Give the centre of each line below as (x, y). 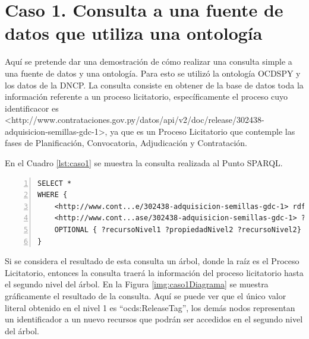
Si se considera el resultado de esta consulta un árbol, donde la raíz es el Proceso (152, 261)
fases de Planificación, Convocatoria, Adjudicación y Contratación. (126, 143)
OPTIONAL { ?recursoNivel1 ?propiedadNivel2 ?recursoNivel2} (178, 230)
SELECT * (55, 183)
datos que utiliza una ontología (134, 33)
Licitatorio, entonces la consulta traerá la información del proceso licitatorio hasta (154, 272)
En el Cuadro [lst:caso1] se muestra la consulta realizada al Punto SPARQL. (144, 163)
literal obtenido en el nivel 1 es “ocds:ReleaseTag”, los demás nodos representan (150, 307)
